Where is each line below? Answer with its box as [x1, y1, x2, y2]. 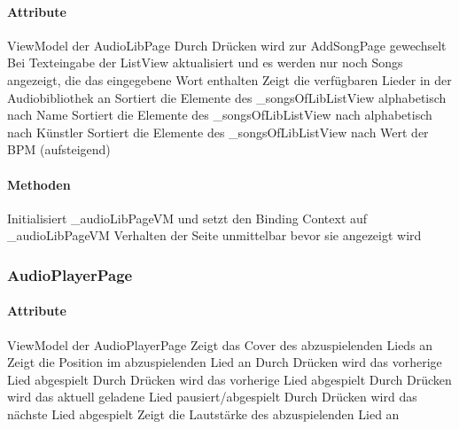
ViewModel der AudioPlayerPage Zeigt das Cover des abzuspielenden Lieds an [7, 335, 433, 354]
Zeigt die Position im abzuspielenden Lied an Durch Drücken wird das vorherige [7, 353, 442, 371]
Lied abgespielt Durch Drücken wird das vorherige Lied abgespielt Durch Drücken [7, 370, 452, 388]
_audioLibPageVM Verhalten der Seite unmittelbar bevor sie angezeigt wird [7, 226, 422, 245]
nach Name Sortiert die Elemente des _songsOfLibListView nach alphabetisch [7, 105, 432, 124]
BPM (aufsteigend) [7, 140, 111, 159]
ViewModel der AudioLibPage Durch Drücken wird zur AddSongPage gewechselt [7, 35, 447, 54]
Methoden [7, 175, 71, 193]
